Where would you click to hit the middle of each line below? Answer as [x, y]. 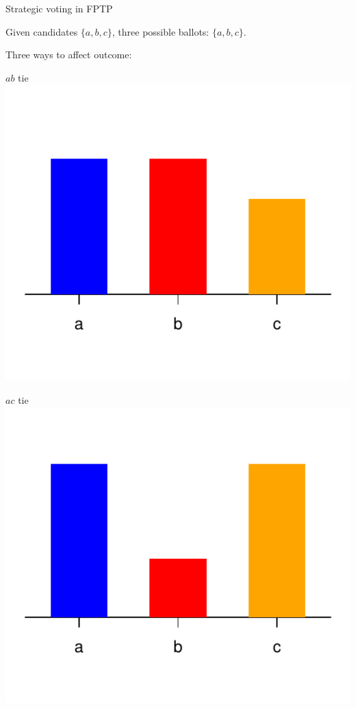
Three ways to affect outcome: [69, 55]
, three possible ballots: [161, 31]
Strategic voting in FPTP [59, 8]
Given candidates [42, 31]
